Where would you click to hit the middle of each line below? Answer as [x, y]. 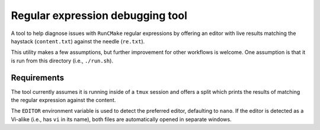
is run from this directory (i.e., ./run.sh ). [62, 61]
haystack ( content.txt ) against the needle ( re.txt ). [78, 41]
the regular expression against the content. [63, 100]
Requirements [38, 77]
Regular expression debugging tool [99, 15]
